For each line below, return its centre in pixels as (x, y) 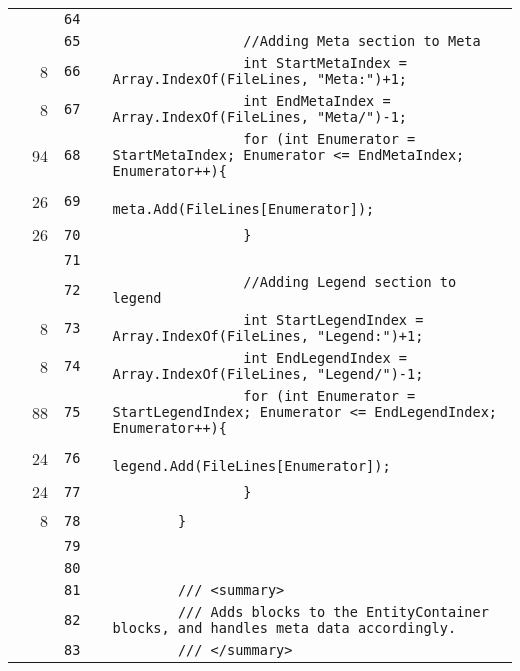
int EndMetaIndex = (317, 101)
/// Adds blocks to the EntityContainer (333, 612)
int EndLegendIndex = (325, 358)
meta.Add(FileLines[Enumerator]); (243, 209)
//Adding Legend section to (350, 282)
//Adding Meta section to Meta (362, 41)
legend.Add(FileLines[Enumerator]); (251, 466)
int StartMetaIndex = (325, 63)
